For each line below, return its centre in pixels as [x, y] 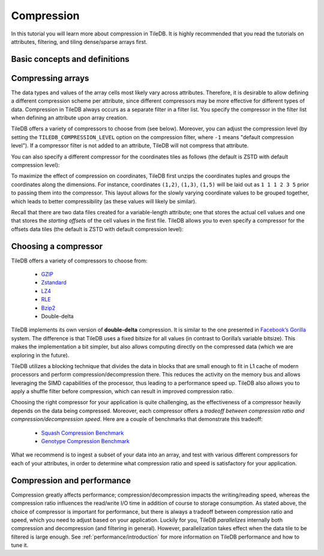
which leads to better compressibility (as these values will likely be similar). [104, 201]
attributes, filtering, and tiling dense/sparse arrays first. [79, 41]
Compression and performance [71, 480]
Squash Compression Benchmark [82, 433]
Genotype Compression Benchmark [85, 441]
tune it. [20, 545]
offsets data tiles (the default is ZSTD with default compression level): [97, 229]
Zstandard [54, 283]
